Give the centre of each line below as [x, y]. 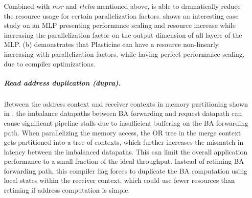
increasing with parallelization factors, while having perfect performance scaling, [124, 54]
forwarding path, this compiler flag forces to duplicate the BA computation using [126, 170]
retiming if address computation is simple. [67, 190]
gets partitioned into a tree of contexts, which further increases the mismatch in [124, 142]
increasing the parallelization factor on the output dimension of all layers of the [123, 34]
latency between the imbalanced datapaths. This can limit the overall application [126, 151]
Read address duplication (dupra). [62, 82]
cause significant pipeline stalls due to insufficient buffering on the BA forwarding [126, 122]
